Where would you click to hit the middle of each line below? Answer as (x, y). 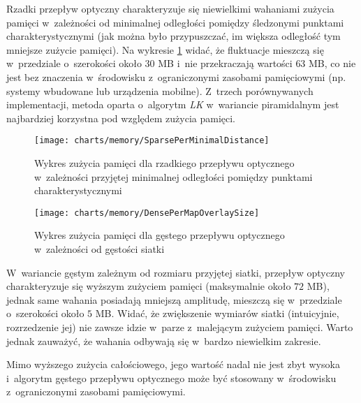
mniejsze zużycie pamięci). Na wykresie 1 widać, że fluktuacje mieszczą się (165, 49)
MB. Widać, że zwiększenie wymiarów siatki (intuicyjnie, (217, 313)
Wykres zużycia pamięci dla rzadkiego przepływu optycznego (164, 163)
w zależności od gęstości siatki (100, 249)
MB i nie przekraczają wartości (225, 63)
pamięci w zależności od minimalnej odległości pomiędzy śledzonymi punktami (175, 22)
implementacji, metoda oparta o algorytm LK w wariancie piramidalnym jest (173, 104)
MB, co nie (332, 63)
